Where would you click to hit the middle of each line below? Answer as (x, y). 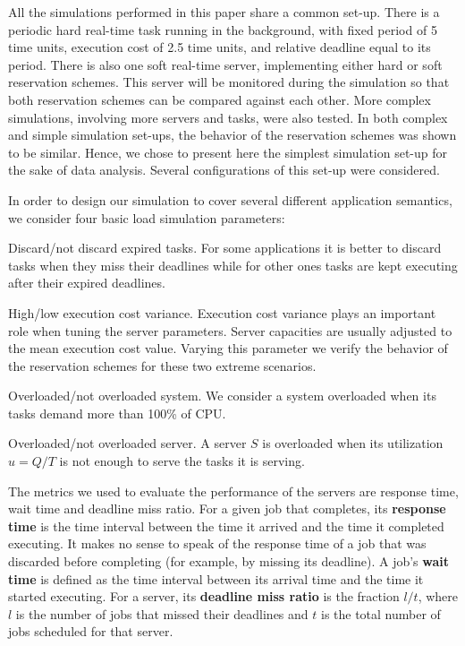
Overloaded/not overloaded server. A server (127, 443)
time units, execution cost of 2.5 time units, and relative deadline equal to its (220, 47)
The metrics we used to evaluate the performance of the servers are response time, (233, 491)
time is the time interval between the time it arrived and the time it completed (226, 525)
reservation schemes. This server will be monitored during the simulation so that (229, 82)
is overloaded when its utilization (353, 443)
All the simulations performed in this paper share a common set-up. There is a (224, 12)
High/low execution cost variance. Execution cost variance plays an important (222, 312)
